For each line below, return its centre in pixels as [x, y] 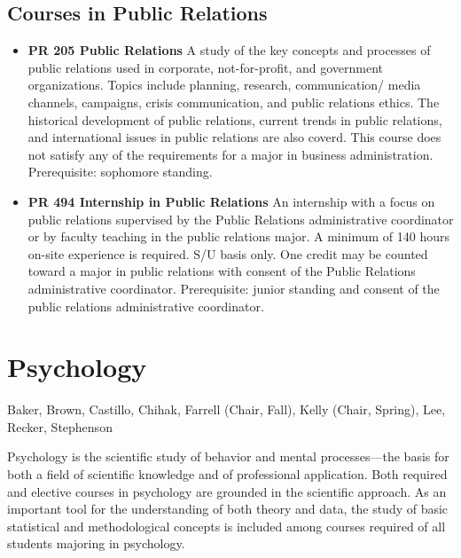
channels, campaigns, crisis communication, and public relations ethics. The [234, 102]
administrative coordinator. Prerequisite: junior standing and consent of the [234, 288]
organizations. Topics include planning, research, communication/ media [224, 85]
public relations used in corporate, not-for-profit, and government [206, 67]
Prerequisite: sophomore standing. [120, 172]
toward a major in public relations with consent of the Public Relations [222, 271]
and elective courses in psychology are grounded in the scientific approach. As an [227, 491]
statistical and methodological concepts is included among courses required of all [227, 526]
